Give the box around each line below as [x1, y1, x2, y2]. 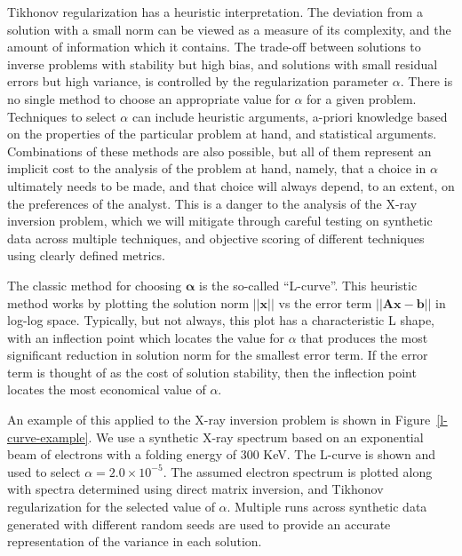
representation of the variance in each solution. [7, 532, 262, 551]
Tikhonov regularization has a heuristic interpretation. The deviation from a [7, 3, 423, 20]
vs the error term [278, 293, 372, 312]
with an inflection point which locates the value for [7, 328, 285, 346]
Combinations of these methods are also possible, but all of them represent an [7, 141, 432, 160]
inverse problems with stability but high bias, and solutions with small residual [7, 54, 438, 73]
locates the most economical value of [7, 380, 206, 399]
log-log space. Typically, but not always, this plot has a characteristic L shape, [7, 311, 434, 330]
